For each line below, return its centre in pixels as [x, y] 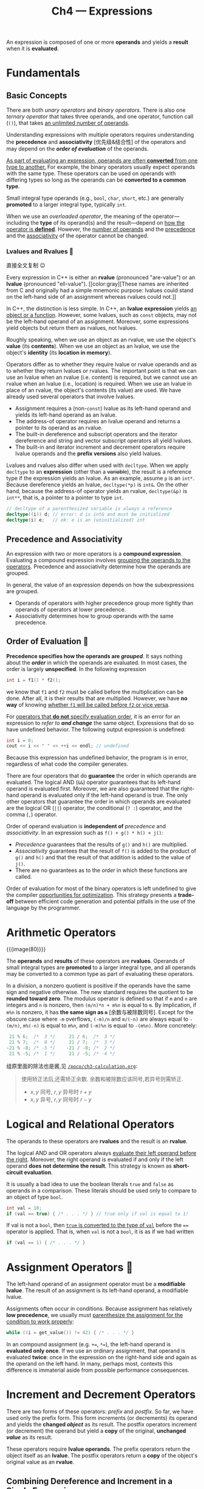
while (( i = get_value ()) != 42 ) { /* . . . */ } [70, 1333]
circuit [15, 1172]
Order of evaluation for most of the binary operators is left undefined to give [101, 888]
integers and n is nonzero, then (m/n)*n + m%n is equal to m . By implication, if [101, 1005]
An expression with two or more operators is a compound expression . [94, 553]
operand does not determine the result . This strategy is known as [89, 1166]
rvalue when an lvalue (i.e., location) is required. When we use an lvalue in [99, 384]
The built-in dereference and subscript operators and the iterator [96, 434]
